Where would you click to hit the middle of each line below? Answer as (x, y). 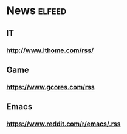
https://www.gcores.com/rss (51, 87)
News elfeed (36, 11)
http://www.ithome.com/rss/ (50, 50)
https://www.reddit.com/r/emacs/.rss (63, 124)
